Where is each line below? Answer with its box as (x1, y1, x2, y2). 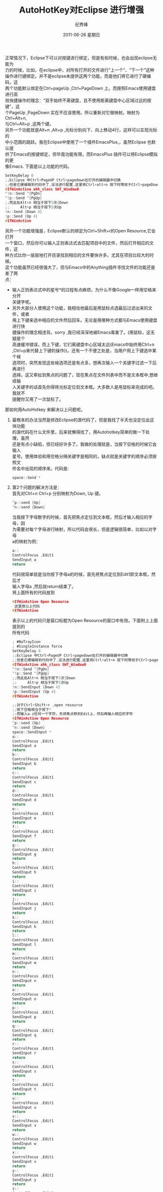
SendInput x (12, 1159, 36, 1164)
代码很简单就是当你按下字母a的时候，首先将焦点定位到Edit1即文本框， (12, 571, 152, 577)
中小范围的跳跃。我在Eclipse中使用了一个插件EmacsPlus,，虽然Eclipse (5, 139, 147, 145)
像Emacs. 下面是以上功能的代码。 (5, 163, 72, 169)
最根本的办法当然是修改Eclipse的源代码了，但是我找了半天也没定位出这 (12, 417, 154, 423)
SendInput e (12, 816, 36, 820)
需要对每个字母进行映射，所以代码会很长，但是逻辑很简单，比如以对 (16, 526, 153, 533)
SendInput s (12, 1068, 36, 1074)
